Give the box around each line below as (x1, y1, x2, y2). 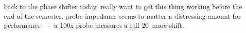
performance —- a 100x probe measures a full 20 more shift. (4, 20, 184, 30)
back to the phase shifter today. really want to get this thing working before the (4, 1, 242, 11)
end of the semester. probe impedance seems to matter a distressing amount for (4, 11, 241, 21)
